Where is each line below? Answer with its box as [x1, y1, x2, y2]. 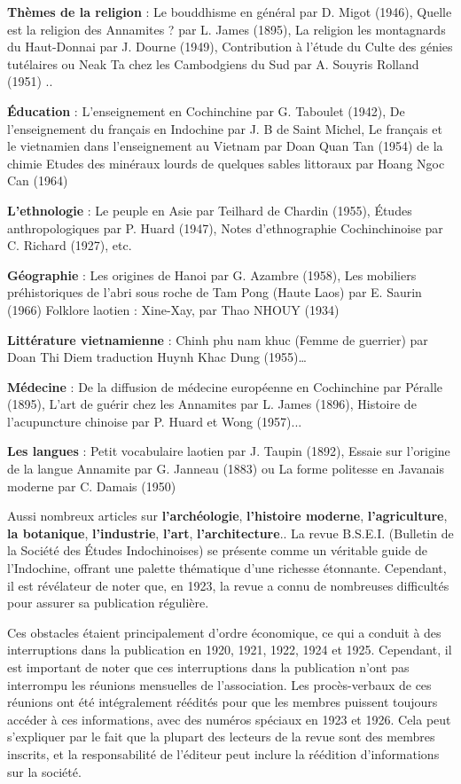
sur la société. [7, 762, 82, 780]
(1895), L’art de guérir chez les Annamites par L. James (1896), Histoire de [7, 395, 417, 413]
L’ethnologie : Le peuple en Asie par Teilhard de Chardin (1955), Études [7, 200, 412, 219]
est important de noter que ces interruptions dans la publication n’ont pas [7, 658, 410, 676]
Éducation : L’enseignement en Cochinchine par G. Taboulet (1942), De [7, 101, 405, 120]
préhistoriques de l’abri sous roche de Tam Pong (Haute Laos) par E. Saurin [7, 283, 422, 302]
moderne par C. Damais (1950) [7, 476, 176, 495]
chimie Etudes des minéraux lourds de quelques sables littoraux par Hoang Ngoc [7, 153, 445, 172]
